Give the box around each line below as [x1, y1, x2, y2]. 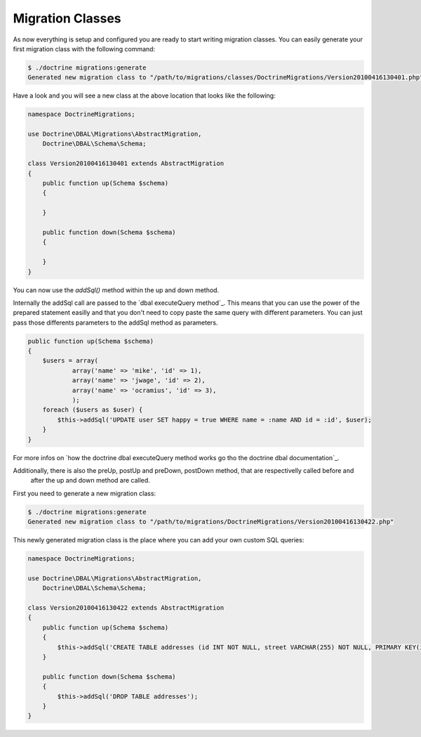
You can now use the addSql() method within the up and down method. [13, 285, 220, 294]
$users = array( [42, 357, 98, 365]
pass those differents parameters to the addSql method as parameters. [13, 318, 218, 327]
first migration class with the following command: [13, 44, 156, 53]
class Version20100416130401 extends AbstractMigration [27, 159, 225, 168]
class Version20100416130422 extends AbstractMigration [27, 604, 225, 612]
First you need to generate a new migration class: [13, 489, 156, 497]
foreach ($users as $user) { [42, 406, 143, 414]
